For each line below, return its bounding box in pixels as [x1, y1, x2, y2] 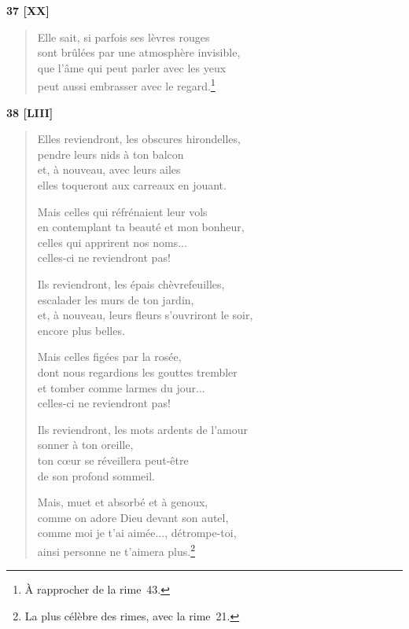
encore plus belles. [37, 322, 125, 338]
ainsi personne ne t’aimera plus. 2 [37, 540, 196, 559]
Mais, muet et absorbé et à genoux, [37, 494, 208, 510]
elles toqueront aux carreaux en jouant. [37, 177, 227, 193]
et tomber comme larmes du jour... [37, 379, 205, 395]
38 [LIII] [6, 104, 53, 120]
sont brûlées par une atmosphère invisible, [37, 44, 241, 61]
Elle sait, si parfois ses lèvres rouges [37, 28, 210, 45]
